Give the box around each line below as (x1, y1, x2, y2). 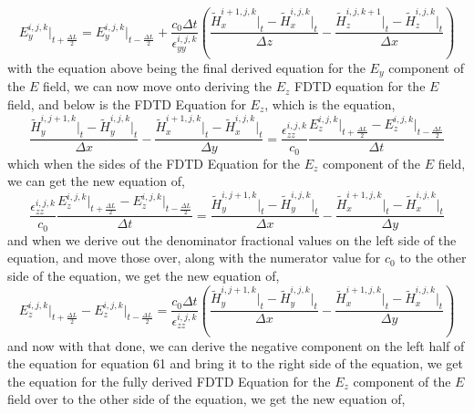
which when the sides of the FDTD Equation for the (7, 153, 301, 172)
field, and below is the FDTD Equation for (7, 95, 246, 114)
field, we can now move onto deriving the (43, 77, 272, 96)
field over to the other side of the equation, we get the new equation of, (7, 389, 406, 409)
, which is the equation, (264, 95, 396, 114)
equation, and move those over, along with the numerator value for (7, 248, 381, 267)
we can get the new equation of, (7, 171, 185, 191)
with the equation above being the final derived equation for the (7, 57, 366, 77)
